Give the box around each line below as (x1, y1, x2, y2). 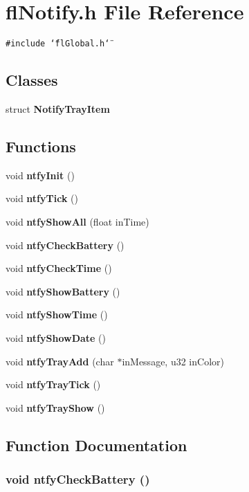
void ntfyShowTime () (6, 307, 108, 322)
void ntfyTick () (6, 191, 78, 206)
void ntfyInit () (6, 167, 75, 182)
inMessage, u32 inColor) (122, 354, 224, 368)
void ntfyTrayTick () (6, 377, 101, 392)
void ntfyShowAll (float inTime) (6, 214, 149, 228)
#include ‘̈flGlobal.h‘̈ (6, 39, 110, 49)
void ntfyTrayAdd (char (6, 354, 114, 368)
